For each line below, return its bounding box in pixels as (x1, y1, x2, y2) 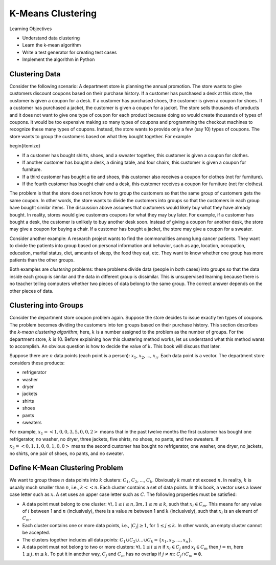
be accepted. (22, 530, 51, 536)
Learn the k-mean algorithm (22, 42, 81, 48)
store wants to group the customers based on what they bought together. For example (9, 133, 191, 139)
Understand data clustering (22, 35, 80, 41)
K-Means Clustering (9, 8, 97, 19)
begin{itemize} (9, 143, 41, 149)
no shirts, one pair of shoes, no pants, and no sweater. (9, 450, 125, 457)
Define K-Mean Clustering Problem (9, 464, 124, 472)
